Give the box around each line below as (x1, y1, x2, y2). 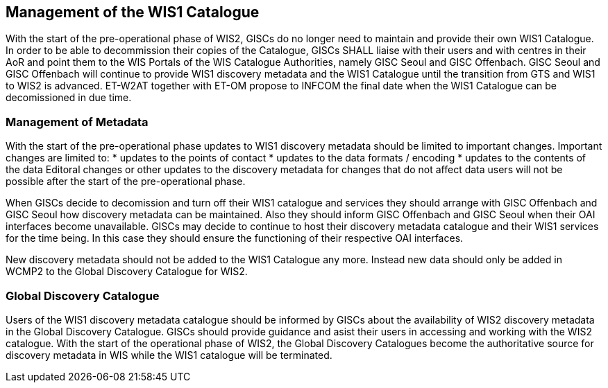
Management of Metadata (6, 114, 149, 129)
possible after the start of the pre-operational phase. (6, 175, 246, 188)
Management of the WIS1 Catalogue (6, 3, 260, 21)
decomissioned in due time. (6, 91, 132, 104)
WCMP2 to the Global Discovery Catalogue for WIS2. (6, 265, 248, 278)
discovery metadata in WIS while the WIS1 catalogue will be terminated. (6, 349, 332, 361)
